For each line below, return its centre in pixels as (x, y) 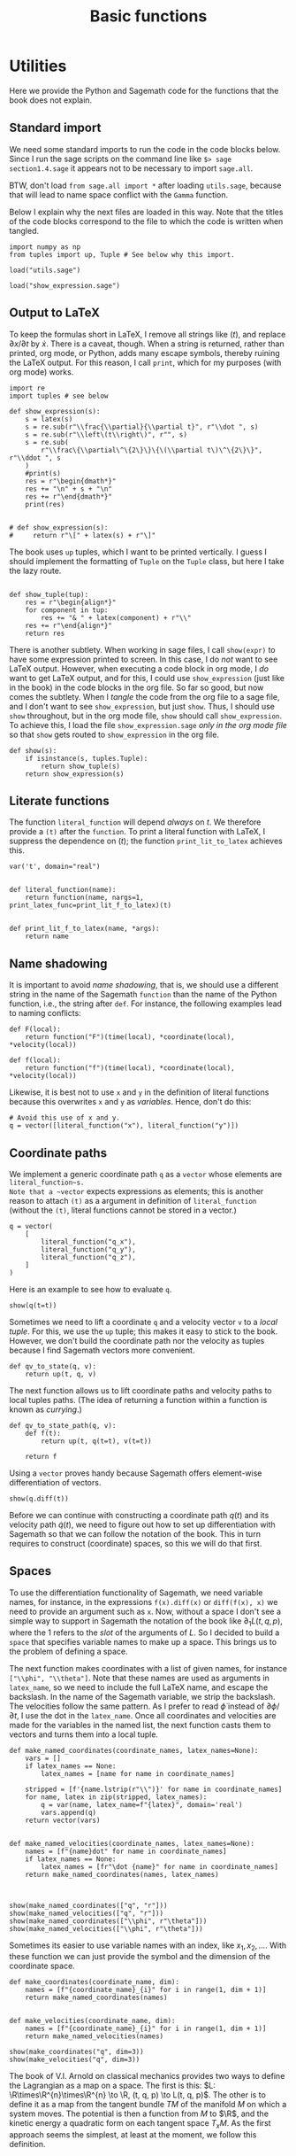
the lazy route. (35, 570)
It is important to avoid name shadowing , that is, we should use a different (144, 985)
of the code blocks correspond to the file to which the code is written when (146, 221)
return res (45, 633)
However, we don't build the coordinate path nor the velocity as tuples (137, 1341)
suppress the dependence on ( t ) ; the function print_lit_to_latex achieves (146, 841)
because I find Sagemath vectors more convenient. (102, 1350)
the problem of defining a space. (68, 1651)
